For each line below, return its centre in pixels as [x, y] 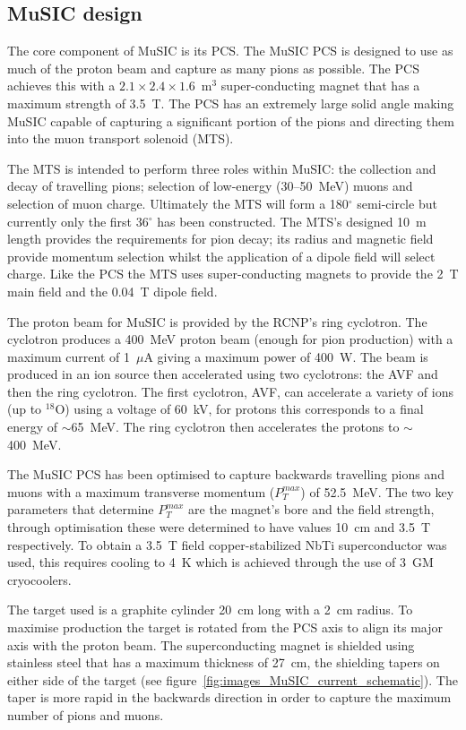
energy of [33, 427]
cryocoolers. [39, 579]
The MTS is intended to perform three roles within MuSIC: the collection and [222, 168]
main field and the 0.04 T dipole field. [112, 291]
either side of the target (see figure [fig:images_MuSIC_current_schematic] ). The [233, 679]
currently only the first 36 [78, 221]
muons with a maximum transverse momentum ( [141, 491]
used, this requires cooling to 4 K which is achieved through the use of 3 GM [220, 562]
